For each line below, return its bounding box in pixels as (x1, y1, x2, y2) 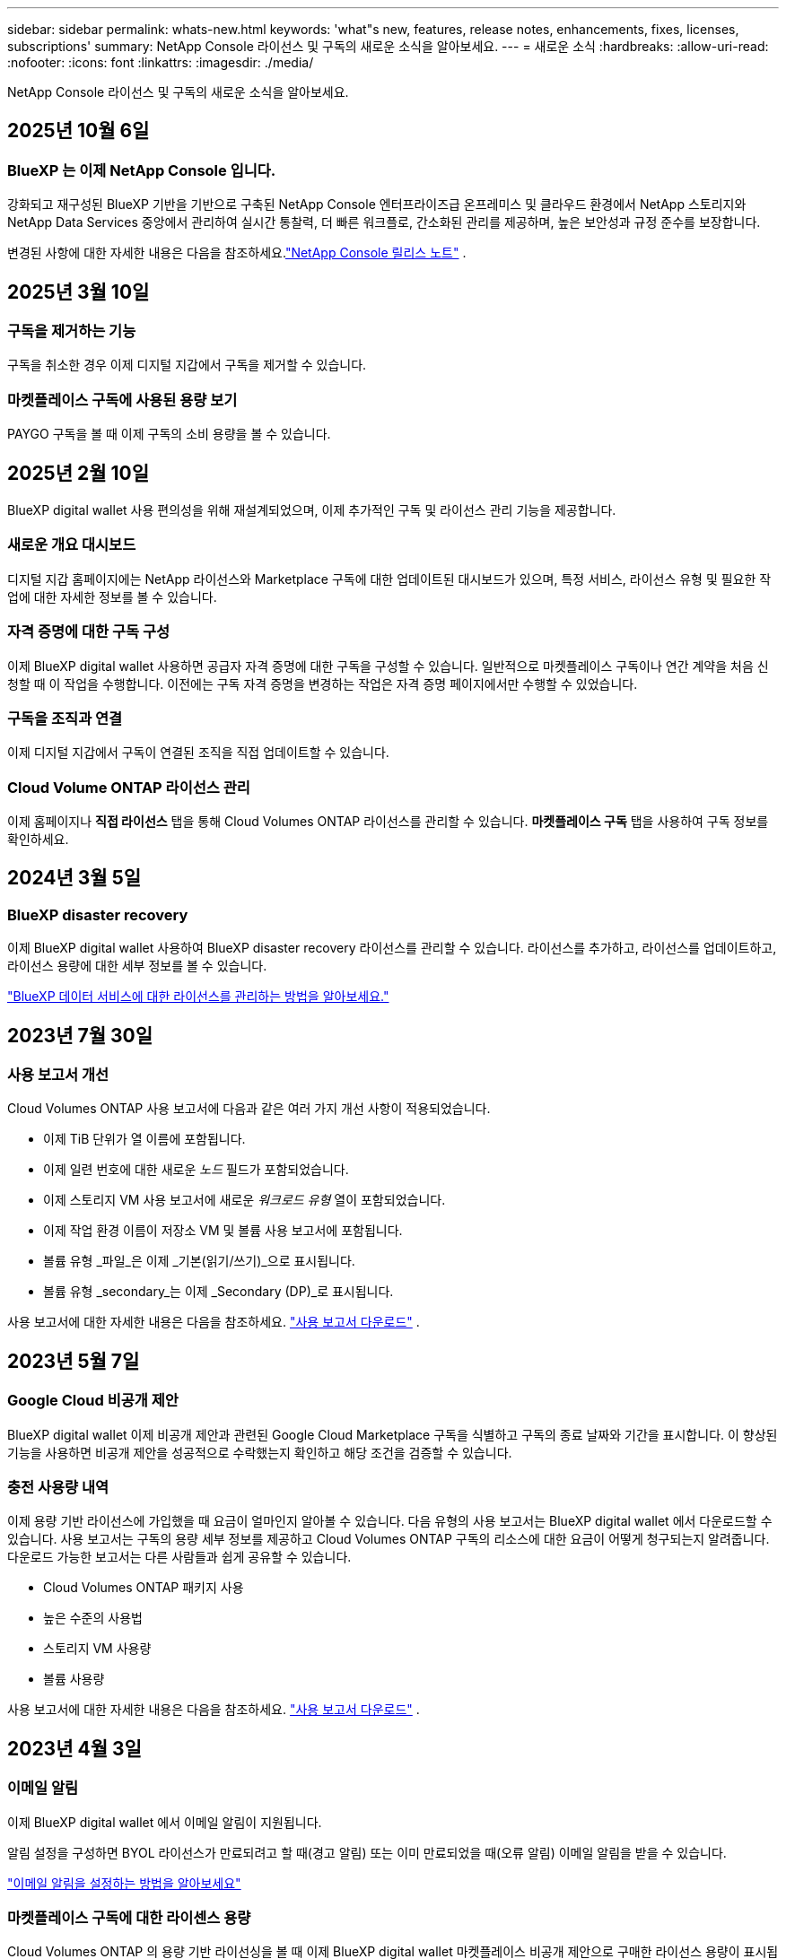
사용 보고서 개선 (7, 1066, 109, 1084)
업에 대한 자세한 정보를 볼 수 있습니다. (7, 588, 217, 605)
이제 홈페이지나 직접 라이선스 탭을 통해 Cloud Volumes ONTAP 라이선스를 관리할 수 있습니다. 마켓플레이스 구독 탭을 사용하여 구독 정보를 (7, 814, 769, 830)
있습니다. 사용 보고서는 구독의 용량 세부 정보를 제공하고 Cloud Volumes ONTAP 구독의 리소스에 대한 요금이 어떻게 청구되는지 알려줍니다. (7, 1531, 770, 1547)
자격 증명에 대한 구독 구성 (7, 623, 170, 641)
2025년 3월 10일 (7, 280, 150, 303)
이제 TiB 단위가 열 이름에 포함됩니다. (43, 1131, 246, 1147)
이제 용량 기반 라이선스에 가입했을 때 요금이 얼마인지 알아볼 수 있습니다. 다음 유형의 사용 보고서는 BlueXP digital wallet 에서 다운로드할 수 (7, 1513, 773, 1529)
